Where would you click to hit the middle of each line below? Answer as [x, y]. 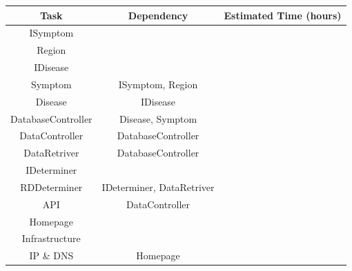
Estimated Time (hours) [283, 15]
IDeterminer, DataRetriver [158, 187]
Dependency [158, 15]
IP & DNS [51, 255]
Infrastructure [51, 238]
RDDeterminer [51, 187]
